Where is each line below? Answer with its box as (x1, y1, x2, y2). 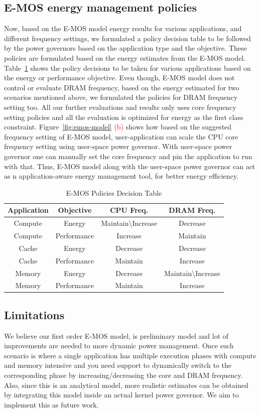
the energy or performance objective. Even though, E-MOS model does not (4, 72, 235, 83)
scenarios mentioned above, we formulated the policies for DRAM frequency (4, 92, 238, 102)
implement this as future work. (4, 399, 99, 409)
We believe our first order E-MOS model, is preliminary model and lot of (4, 330, 229, 341)
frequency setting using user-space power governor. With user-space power (4, 141, 232, 152)
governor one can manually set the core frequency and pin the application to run (4, 151, 252, 161)
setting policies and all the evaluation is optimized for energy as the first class (4, 111, 243, 122)
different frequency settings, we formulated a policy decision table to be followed (4, 33, 251, 43)
